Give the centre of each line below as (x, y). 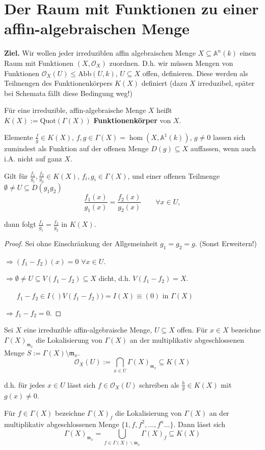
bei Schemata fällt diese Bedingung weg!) (68, 93)
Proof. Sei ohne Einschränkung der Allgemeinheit (81, 243)
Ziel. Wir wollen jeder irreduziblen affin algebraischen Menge (100, 53)
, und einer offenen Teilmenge (174, 175)
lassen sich (229, 137)
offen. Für (192, 330)
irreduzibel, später (226, 83)
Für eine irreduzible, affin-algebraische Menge (75, 110)
